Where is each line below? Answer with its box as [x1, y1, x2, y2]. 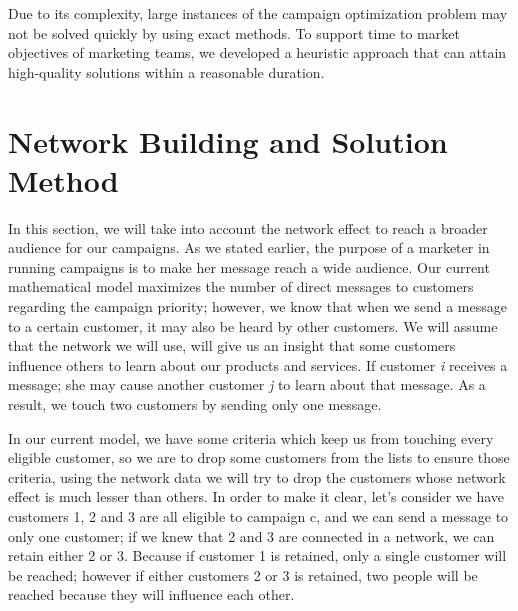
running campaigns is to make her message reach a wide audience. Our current [8, 256, 490, 277]
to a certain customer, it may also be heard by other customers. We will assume [8, 315, 498, 336]
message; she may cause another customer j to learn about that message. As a [8, 374, 486, 395]
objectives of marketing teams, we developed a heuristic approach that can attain [8, 42, 507, 63]
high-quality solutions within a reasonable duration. [8, 61, 325, 82]
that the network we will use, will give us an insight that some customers [8, 335, 456, 356]
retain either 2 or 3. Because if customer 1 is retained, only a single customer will [8, 545, 507, 566]
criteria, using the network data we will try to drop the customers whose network [8, 466, 506, 487]
